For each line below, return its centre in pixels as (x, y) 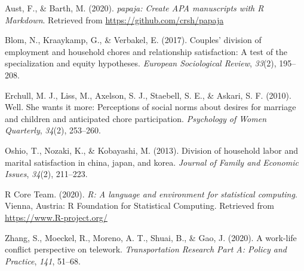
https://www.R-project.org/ (56, 217)
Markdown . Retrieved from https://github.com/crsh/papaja (114, 19)
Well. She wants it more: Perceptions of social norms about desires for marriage (151, 107)
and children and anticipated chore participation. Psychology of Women (136, 118)
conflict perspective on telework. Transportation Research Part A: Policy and (146, 249)
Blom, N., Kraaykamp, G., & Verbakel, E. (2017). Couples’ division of (133, 40)
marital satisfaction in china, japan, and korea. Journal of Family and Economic (152, 162)
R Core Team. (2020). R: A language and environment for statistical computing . (151, 194)
